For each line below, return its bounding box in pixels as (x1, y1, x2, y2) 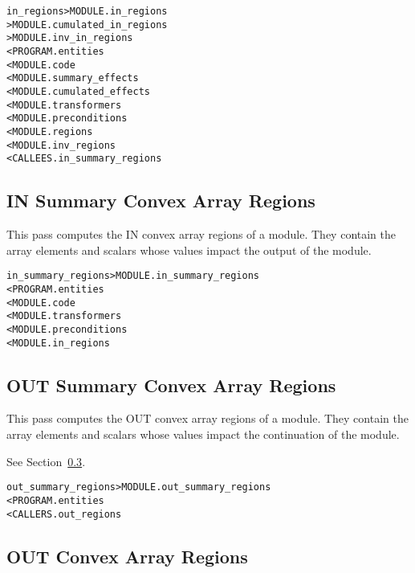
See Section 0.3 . (6, 452, 86, 469)
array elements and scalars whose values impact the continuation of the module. (6, 426, 400, 442)
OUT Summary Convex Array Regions (6, 372, 336, 397)
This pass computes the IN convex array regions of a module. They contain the (6, 226, 397, 243)
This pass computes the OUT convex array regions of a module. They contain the (6, 410, 409, 427)
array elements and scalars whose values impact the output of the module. (6, 241, 372, 258)
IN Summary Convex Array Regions (6, 188, 315, 213)
